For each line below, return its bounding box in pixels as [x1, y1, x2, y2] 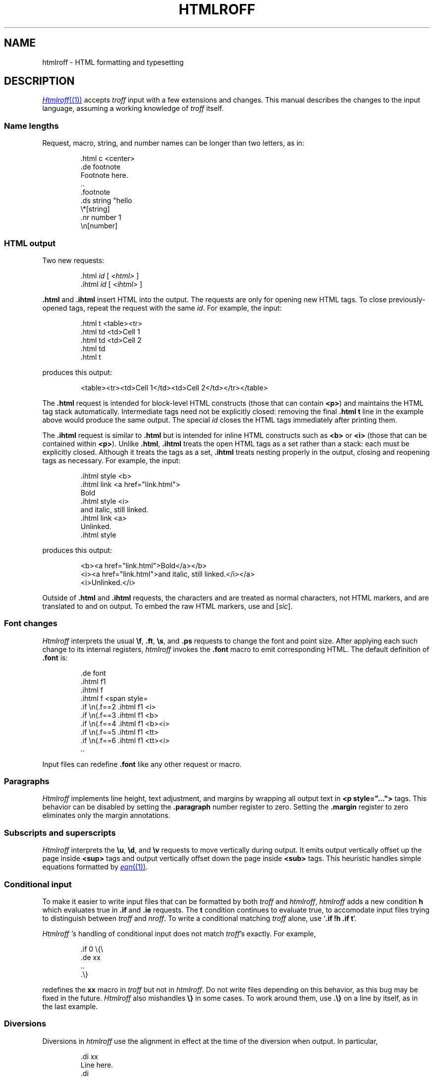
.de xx [80, 953, 101, 962]
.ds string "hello [80, 196, 132, 205]
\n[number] [80, 221, 118, 230]
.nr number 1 [80, 213, 121, 222]
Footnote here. [80, 171, 128, 180]
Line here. [80, 1060, 113, 1069]
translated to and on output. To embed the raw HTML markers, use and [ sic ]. [42, 601, 293, 610]
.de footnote [80, 162, 120, 171]
